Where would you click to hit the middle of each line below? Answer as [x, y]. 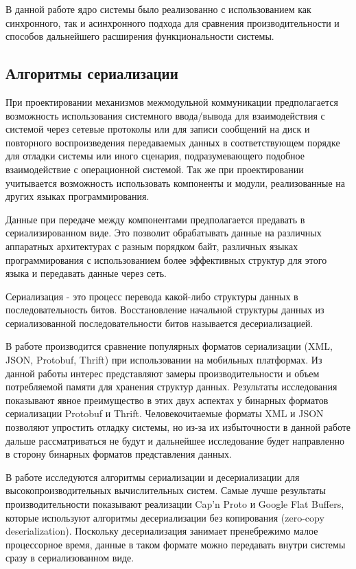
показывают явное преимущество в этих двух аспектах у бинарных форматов [167, 400]
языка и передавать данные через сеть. [86, 273]
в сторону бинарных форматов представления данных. [119, 454]
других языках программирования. [78, 196]
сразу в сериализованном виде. [70, 558]
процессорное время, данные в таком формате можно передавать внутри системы [176, 544]
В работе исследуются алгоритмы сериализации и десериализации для [153, 477]
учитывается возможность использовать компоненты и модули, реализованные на [176, 182]
